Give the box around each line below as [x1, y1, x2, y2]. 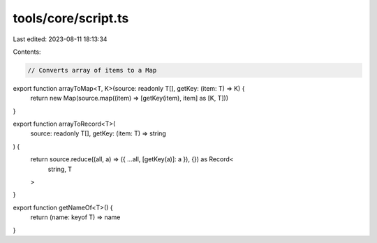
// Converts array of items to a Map [27, 66, 157, 74]
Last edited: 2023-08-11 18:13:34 [13, 35, 108, 43]
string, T [47, 165, 73, 173]
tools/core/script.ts [13, 10, 129, 26]
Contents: [13, 47, 41, 56]
